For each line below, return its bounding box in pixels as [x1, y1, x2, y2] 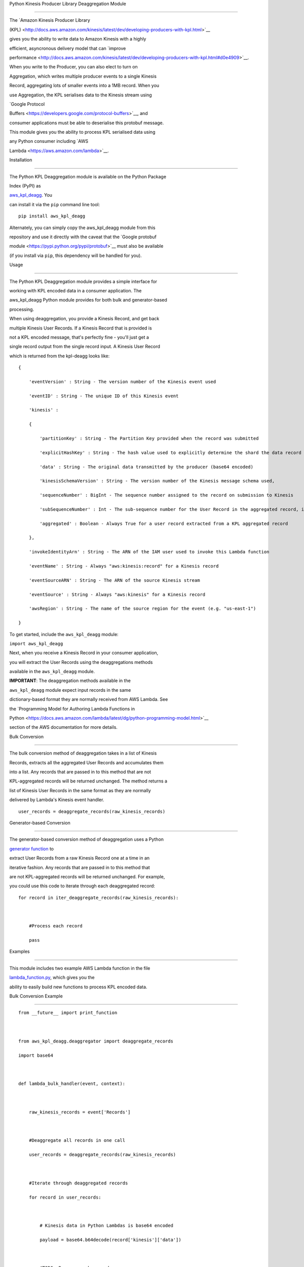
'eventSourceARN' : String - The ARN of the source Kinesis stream [28, 577, 200, 583]
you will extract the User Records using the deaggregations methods [9, 659, 153, 665]
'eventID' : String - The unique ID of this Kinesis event [28, 393, 179, 399]
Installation [9, 157, 32, 163]
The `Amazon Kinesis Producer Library [9, 17, 91, 23]
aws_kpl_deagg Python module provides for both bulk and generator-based [9, 297, 167, 303]
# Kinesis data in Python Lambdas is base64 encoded [40, 1223, 173, 1228]
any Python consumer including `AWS [9, 138, 89, 144]
